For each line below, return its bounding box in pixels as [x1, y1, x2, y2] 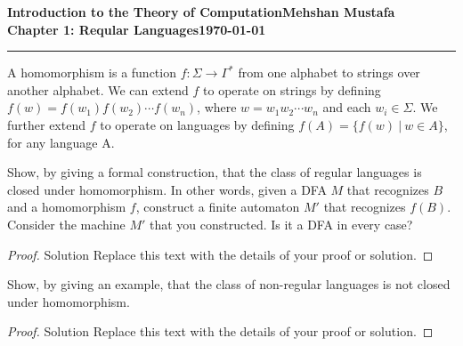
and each [322, 98, 371, 117]
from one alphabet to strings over [238, 63, 420, 82]
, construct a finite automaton [135, 197, 300, 216]
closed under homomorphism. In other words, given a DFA [7, 180, 327, 198]
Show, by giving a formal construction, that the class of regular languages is [7, 163, 422, 181]
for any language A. [7, 133, 115, 151]
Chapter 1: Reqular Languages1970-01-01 [7, 20, 266, 38]
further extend [7, 115, 85, 133]
